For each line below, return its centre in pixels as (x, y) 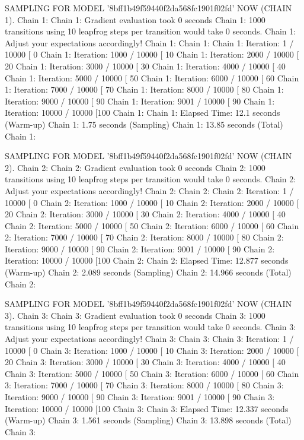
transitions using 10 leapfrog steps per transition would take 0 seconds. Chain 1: (151, 31)
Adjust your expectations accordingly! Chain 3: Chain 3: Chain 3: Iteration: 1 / (149, 339)
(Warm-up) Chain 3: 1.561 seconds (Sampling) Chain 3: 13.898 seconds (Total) (148, 420)
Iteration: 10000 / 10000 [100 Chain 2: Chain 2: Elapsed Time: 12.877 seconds (147, 260)
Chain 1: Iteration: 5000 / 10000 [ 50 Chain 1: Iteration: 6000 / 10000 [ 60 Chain (152, 77)
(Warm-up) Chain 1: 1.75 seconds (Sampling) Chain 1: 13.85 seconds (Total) (144, 124)
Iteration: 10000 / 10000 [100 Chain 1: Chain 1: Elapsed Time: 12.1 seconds (143, 113)
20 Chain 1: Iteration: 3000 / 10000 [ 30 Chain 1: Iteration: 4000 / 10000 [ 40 (145, 66)
